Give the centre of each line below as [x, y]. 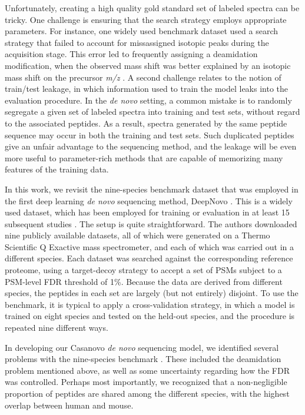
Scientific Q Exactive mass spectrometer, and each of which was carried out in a [149, 246]
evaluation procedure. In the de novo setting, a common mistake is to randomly [148, 100]
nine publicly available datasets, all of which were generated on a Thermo [137, 235]
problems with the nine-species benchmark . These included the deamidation [143, 359]
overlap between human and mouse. [69, 405]
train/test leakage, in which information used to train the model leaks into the [147, 89]
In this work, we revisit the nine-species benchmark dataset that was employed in [152, 189]
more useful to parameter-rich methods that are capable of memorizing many [144, 157]
